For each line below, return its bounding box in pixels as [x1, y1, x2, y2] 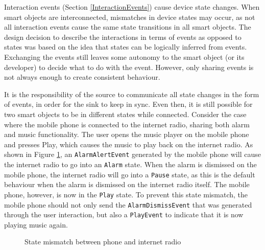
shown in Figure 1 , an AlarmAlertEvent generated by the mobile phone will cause [4, 149, 261, 160]
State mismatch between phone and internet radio [25, 236, 181, 247]
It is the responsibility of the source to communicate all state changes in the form [4, 88, 259, 99]
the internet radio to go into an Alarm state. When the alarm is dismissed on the [4, 158, 257, 169]
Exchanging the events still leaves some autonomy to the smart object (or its [4, 51, 245, 62]
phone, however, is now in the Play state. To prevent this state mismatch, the [4, 189, 248, 199]
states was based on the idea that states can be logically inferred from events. [4, 41, 247, 52]
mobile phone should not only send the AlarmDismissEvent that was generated [4, 199, 252, 210]
